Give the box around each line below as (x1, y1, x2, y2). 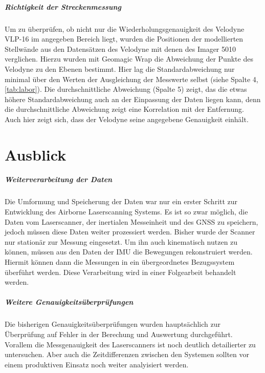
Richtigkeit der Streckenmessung (5, 1, 122, 12)
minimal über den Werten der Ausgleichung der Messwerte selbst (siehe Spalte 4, (5, 73, 258, 84)
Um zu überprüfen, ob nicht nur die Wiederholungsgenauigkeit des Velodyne (5, 23, 245, 34)
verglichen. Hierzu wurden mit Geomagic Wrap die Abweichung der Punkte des (5, 53, 253, 64)
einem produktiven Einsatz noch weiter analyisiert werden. (5, 359, 189, 369)
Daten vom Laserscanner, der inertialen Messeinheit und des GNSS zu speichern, (5, 216, 258, 227)
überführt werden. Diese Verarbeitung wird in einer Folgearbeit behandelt (5, 266, 236, 277)
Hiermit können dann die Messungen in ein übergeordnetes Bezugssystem (5, 257, 235, 267)
